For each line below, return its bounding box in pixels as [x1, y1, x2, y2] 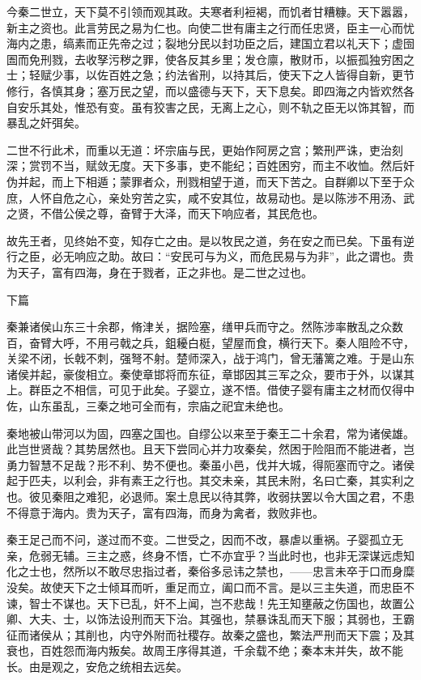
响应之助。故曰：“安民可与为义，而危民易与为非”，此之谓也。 [74, 248, 403, 265]
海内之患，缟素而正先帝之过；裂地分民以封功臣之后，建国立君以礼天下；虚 [6, 35, 403, 52]
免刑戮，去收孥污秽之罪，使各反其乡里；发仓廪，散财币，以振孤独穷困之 [28, 50, 415, 67]
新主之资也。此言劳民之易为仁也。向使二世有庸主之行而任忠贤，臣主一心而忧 [6, 19, 415, 36]
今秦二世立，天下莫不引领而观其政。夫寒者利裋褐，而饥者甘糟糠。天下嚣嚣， [6, 3, 415, 19]
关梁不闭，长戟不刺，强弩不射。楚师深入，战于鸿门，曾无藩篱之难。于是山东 [6, 350, 415, 367]
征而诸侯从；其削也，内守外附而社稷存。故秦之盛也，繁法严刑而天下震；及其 [6, 626, 415, 643]
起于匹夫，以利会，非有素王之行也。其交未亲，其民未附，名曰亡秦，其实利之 [6, 472, 415, 489]
